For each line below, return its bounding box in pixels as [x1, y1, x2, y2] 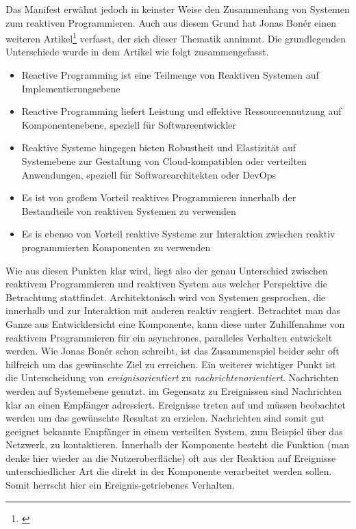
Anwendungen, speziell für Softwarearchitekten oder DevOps [21, 167, 276, 181]
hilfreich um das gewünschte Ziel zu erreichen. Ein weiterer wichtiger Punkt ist [5, 357, 336, 371]
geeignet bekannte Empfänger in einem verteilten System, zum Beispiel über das [5, 424, 343, 438]
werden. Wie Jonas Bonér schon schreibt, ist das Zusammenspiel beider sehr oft [5, 344, 340, 358]
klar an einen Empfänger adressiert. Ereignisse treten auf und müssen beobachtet [5, 397, 346, 411]
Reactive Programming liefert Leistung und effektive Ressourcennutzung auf [21, 104, 342, 118]
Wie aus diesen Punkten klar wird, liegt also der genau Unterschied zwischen [5, 263, 328, 277]
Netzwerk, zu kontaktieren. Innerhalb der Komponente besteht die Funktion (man [5, 437, 350, 452]
